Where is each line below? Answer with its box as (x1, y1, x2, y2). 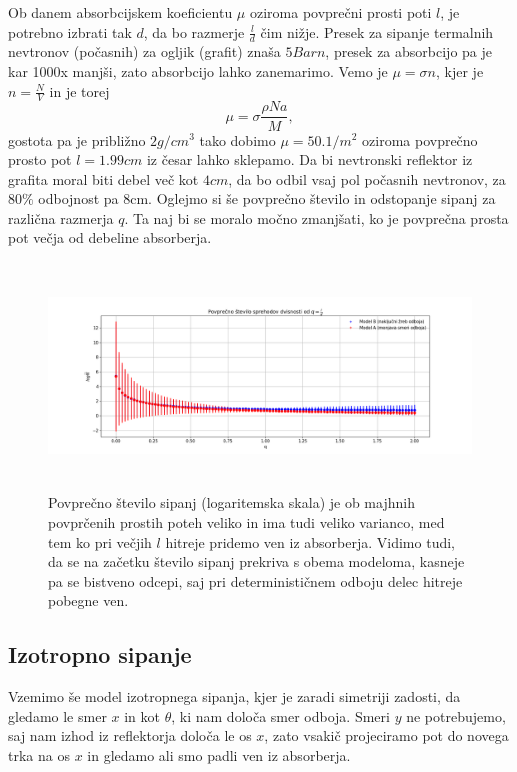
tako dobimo (199, 129, 276, 150)
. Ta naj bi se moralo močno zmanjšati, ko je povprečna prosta (124, 207, 509, 228)
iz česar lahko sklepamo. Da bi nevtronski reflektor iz (146, 149, 473, 170)
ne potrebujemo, (406, 705, 506, 726)
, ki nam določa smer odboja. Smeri (171, 705, 390, 726)
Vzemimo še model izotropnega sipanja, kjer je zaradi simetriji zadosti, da (8, 686, 461, 707)
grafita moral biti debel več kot (8, 168, 199, 189)
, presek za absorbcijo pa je (325, 41, 492, 62)
